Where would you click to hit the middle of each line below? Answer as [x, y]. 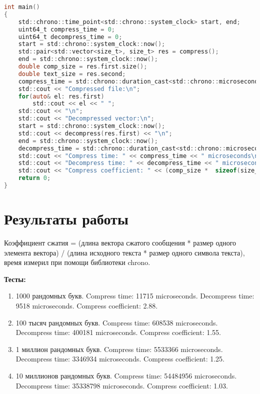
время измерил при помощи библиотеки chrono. [77, 262]
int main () [22, 7]
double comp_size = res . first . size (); [83, 66]
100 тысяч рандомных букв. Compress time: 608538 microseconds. [117, 322]
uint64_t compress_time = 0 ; [66, 29]
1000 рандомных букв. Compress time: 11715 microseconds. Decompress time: [135, 296]
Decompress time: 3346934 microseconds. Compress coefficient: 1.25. [120, 359]
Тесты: [15, 279]
